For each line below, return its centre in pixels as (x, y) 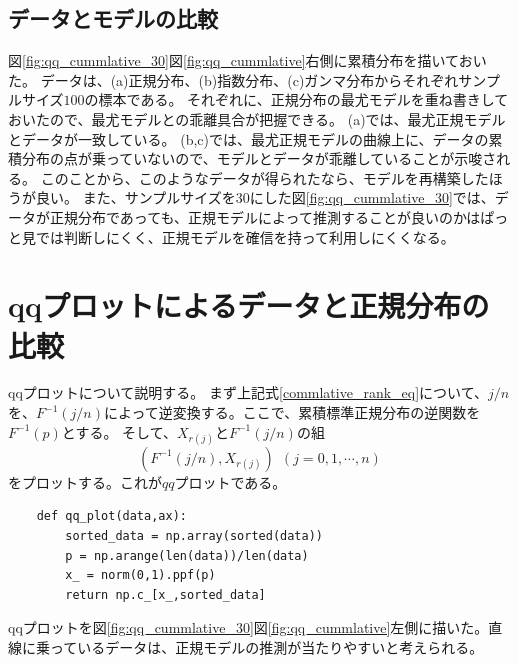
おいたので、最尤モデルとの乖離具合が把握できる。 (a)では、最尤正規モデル (257, 118)
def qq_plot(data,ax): (111, 516)
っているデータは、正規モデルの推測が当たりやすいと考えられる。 (266, 646)
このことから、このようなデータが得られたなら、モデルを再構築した (264, 177)
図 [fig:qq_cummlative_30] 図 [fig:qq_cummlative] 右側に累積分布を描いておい (247, 60)
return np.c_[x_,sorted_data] (165, 594)
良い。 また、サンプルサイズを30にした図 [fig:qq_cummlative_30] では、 (265, 197)
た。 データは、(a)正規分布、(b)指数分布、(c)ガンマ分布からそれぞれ (233, 79)
